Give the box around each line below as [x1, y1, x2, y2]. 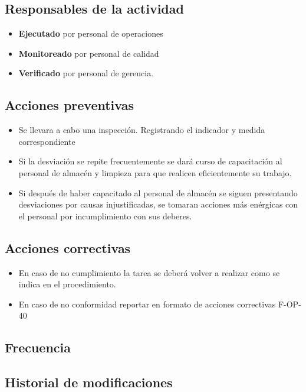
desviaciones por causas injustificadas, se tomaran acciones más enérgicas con [18, 198, 298, 210]
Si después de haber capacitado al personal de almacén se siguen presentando [18, 186, 298, 199]
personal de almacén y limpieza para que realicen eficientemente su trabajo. [18, 166, 292, 179]
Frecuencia [5, 338, 71, 357]
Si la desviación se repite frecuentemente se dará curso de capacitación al [18, 155, 282, 167]
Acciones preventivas [5, 96, 134, 114]
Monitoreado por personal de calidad [18, 47, 159, 59]
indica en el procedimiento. [18, 278, 116, 290]
